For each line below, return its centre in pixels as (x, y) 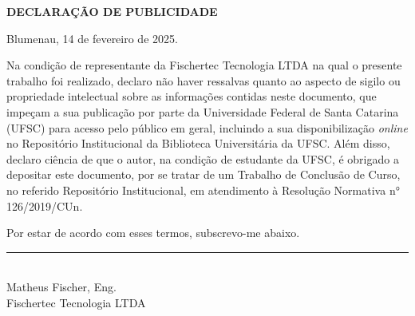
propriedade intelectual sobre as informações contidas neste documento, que (192, 96)
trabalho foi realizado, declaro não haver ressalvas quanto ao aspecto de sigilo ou (204, 80)
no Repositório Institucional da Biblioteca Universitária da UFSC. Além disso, (198, 143)
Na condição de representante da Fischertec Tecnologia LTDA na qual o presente (204, 65)
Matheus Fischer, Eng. (61, 287)
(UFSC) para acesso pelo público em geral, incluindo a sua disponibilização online (207, 127)
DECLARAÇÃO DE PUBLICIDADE (112, 11)
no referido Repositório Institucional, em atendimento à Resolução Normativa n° (203, 190)
